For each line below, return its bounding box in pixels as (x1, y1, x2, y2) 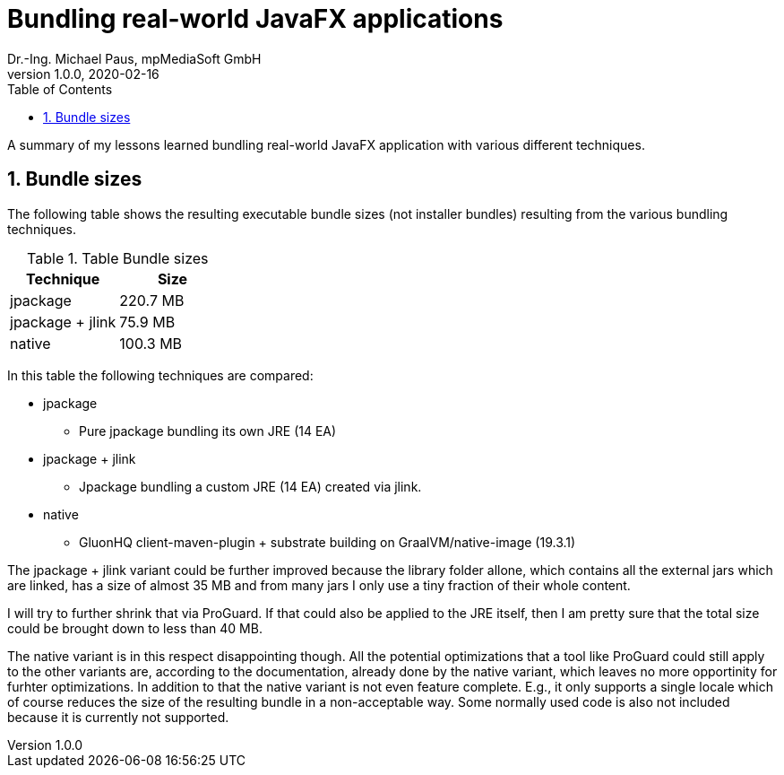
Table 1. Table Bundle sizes (27, 248, 209, 267)
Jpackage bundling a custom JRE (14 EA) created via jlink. (79, 478, 422, 494)
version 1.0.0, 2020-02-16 (7, 65, 159, 82)
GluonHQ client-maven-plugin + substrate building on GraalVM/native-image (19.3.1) (79, 534, 576, 550)
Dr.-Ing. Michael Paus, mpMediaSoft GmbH (7, 50, 262, 66)
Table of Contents (7, 81, 113, 97)
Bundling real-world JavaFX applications (7, 4, 504, 34)
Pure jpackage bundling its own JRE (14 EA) (79, 422, 337, 439)
